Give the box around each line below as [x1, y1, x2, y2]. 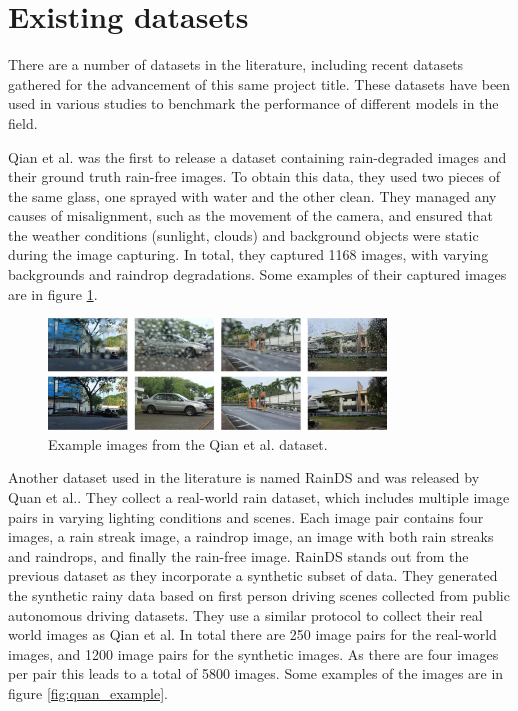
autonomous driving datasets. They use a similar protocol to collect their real [8, 604, 483, 625]
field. [8, 112, 38, 133]
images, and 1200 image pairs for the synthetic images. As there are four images [8, 643, 499, 664]
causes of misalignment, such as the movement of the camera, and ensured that [8, 205, 494, 226]
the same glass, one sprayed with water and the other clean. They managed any [8, 185, 497, 206]
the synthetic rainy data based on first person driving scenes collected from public [8, 584, 510, 605]
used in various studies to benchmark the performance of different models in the [8, 93, 499, 114]
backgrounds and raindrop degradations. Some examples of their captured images [8, 264, 507, 285]
